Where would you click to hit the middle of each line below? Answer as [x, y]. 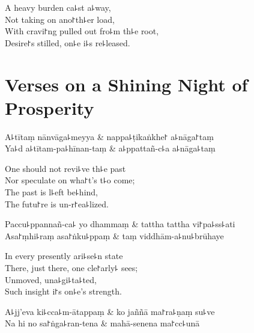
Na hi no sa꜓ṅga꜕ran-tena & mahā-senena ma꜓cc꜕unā [102, 323]
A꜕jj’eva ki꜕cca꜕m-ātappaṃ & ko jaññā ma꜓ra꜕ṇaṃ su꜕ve [110, 311]
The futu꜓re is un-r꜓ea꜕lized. [57, 203]
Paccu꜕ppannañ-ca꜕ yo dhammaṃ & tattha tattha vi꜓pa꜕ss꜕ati [120, 224]
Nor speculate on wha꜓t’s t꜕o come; [70, 180]
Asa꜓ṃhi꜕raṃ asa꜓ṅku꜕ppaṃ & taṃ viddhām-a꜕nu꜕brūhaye [114, 235]
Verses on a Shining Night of [126, 84]
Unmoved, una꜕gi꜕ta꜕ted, [51, 279]
